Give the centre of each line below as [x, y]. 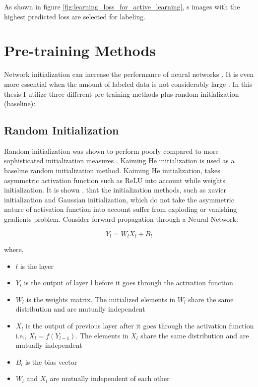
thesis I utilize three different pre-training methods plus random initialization [122, 94]
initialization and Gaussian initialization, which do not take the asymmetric [119, 199]
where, [14, 249]
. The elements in [102, 335]
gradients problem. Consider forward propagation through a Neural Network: [121, 219]
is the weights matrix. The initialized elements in [101, 299]
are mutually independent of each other [110, 378]
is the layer [37, 266]
